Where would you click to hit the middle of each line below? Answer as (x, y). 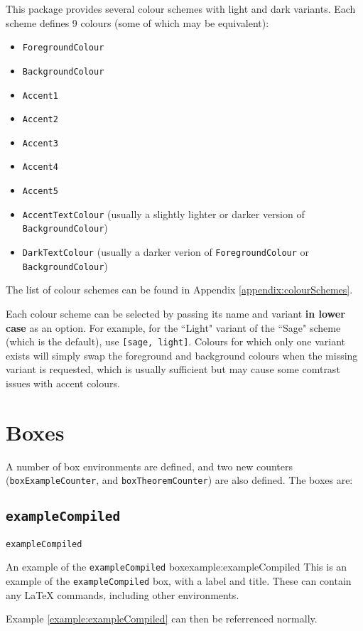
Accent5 (40, 192)
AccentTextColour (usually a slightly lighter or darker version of (163, 214)
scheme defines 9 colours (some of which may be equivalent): (137, 22)
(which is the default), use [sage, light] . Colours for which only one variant (176, 341)
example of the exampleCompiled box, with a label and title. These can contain (179, 581)
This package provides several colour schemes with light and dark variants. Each (181, 9)
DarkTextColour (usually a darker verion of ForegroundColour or (166, 252)
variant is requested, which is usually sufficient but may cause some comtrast (173, 369)
